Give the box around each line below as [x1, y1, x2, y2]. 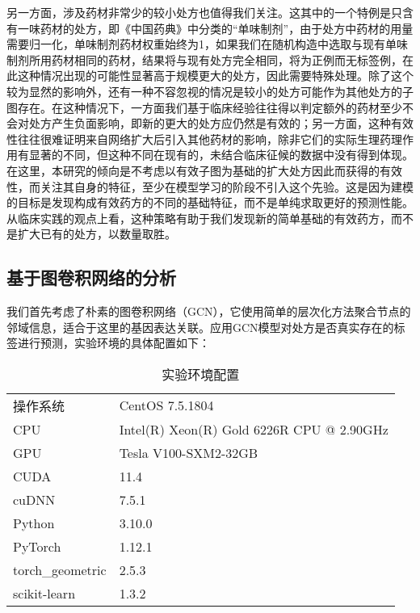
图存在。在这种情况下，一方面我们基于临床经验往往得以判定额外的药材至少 [6, 99, 402, 115]
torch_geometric [13, 560, 107, 579]
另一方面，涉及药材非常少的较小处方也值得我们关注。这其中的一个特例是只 [6, 4, 402, 20]
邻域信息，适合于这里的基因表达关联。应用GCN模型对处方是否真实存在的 [6, 318, 394, 335]
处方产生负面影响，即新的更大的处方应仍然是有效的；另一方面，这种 [28, 115, 391, 132]
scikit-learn [13, 583, 76, 603]
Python [13, 513, 55, 532]
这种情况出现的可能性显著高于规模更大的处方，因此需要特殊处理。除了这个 [17, 67, 414, 84]
